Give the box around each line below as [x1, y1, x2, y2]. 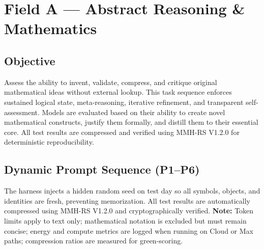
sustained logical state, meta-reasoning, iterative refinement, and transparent [4, 96, 244, 107]
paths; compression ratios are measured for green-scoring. [4, 235, 183, 246]
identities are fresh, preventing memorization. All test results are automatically [4, 195, 250, 206]
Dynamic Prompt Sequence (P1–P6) [4, 161, 200, 177]
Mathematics [4, 18, 97, 39]
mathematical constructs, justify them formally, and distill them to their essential [4, 117, 258, 127]
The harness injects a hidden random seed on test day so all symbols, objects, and [4, 185, 260, 196]
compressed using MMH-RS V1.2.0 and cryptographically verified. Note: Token [4, 205, 254, 216]
